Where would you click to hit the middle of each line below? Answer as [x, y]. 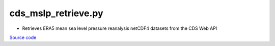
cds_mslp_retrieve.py [57, 13]
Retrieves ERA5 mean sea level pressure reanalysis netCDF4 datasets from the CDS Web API [120, 28]
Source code [23, 37]
